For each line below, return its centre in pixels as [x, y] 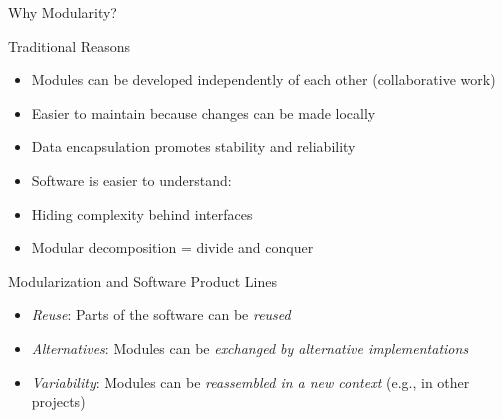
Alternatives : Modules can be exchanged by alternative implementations [250, 347]
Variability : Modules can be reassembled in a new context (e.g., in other [250, 381]
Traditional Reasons [69, 45]
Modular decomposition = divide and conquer [172, 247]
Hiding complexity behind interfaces [142, 213]
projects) [58, 401]
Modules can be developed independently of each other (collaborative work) [263, 79]
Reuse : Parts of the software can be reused [161, 314]
